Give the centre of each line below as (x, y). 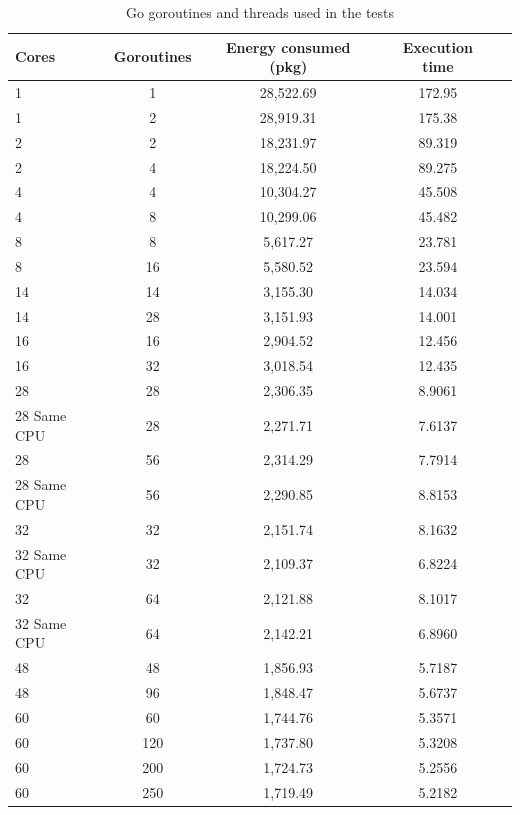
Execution (438, 46)
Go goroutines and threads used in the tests (260, 12)
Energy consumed (288, 46)
